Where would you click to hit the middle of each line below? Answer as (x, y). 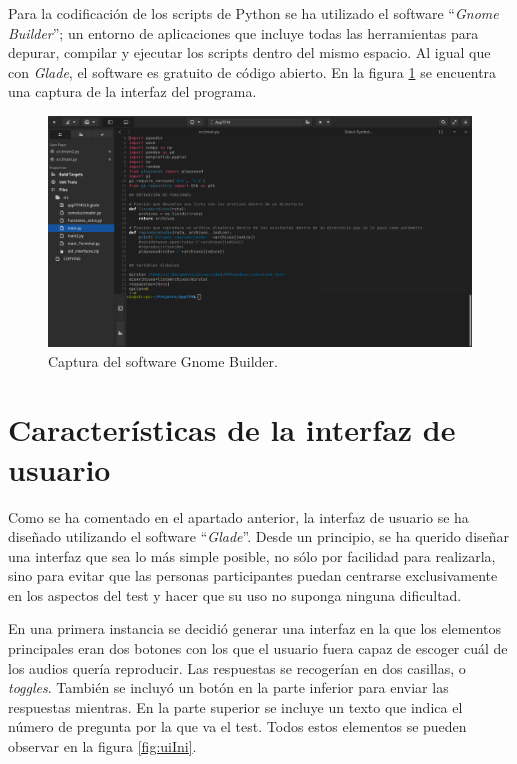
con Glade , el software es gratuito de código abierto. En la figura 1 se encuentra (252, 71)
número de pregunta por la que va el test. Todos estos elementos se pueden (237, 726)
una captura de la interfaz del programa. (132, 91)
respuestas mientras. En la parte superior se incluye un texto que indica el (235, 706)
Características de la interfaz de (232, 429)
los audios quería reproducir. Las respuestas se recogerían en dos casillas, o (237, 667)
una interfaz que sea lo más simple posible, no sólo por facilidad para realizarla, (252, 555)
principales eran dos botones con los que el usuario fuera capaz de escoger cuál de (258, 648)
